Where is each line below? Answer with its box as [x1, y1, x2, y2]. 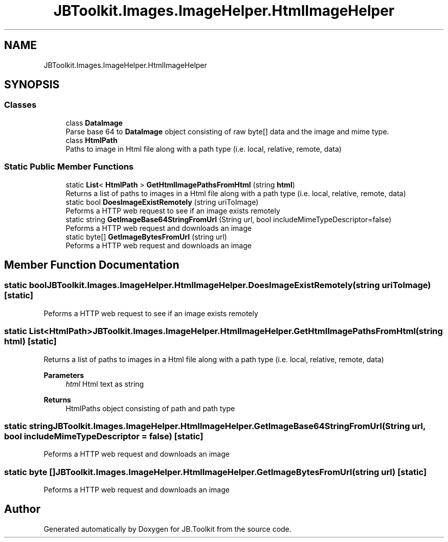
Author [4, 503, 40, 516]
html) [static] [4, 336, 57, 347]
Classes [4, 100, 37, 110]
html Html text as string [65, 379, 144, 388]
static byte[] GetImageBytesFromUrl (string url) [65, 232, 227, 241]
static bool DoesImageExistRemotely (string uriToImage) [65, 197, 259, 206]
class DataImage [65, 118, 123, 127]
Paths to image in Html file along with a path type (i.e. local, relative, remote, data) [65, 144, 342, 153]
